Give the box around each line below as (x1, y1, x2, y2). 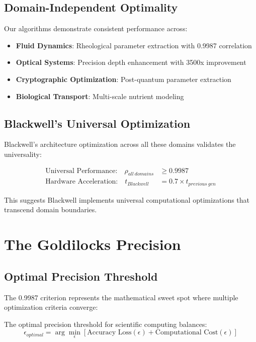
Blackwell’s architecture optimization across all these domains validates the (4, 139, 236, 149)
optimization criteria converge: (4, 302, 98, 312)
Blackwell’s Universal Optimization (4, 115, 191, 131)
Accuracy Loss (87, 329, 132, 336)
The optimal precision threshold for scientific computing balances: (4, 318, 207, 329)
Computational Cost (155, 329, 218, 336)
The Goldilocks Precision (4, 234, 181, 254)
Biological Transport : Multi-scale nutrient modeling (16, 91, 184, 101)
